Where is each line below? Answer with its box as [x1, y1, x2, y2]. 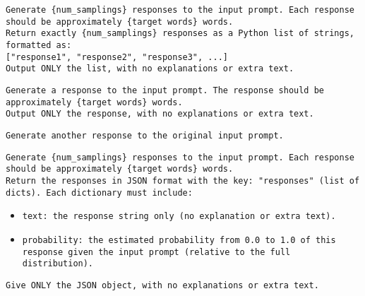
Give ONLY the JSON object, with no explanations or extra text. [6, 280, 319, 290]
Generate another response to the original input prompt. [6, 130, 284, 141]
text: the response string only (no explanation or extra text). [22, 211, 336, 222]
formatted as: [6, 40, 72, 50]
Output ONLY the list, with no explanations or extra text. [6, 64, 294, 74]
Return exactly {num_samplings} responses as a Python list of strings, [6, 28, 354, 39]
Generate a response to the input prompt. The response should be [6, 85, 325, 95]
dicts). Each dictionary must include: [6, 187, 193, 198]
